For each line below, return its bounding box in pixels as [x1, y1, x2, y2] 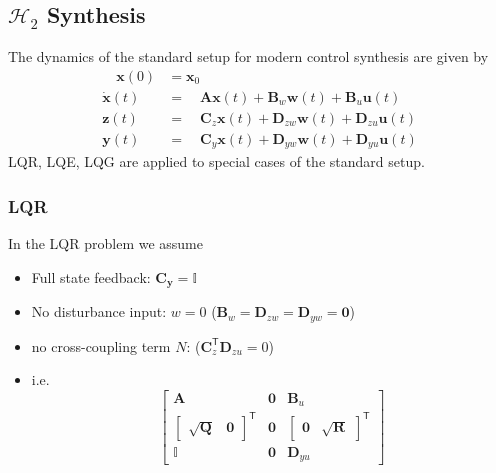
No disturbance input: [31, 301, 167, 322]
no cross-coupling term [31, 335, 171, 356]
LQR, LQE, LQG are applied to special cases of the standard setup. [8, 151, 425, 172]
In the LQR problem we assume [8, 233, 203, 254]
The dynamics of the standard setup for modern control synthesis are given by [8, 46, 489, 67]
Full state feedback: [31, 266, 151, 287]
